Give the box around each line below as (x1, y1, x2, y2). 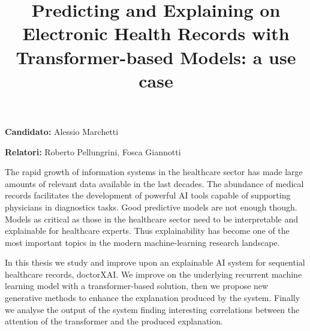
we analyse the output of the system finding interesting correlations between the (5, 303, 300, 315)
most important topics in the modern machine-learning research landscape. (5, 236, 280, 248)
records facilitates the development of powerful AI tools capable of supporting (5, 189, 291, 201)
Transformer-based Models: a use (16, 44, 296, 69)
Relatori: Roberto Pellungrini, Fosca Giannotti (5, 145, 181, 158)
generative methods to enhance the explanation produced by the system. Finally (5, 291, 300, 304)
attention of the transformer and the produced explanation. (5, 315, 223, 327)
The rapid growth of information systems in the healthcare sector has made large (5, 165, 303, 178)
